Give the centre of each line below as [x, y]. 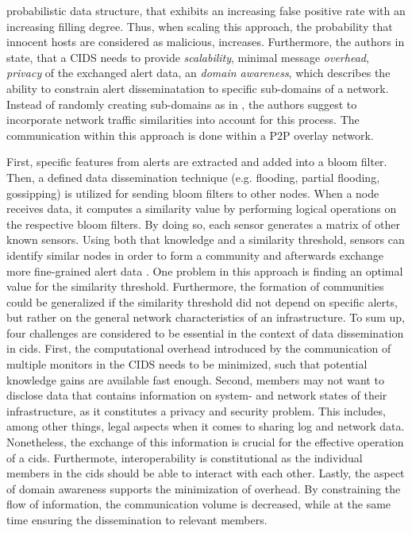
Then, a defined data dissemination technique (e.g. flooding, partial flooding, [193, 177]
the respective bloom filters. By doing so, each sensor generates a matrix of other [203, 224]
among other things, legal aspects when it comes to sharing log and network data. [206, 426]
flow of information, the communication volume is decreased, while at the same [199, 504]
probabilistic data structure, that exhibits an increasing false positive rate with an [206, 10]
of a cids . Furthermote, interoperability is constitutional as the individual [185, 457]
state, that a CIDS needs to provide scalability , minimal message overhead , [188, 57]
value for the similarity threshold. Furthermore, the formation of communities [195, 286]
